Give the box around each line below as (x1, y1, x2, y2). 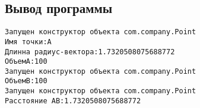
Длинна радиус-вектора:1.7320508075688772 (5, 47, 175, 56)
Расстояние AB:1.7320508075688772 (5, 96, 141, 105)
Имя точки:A (5, 37, 52, 46)
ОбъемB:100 (5, 77, 47, 86)
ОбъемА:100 (5, 57, 47, 66)
